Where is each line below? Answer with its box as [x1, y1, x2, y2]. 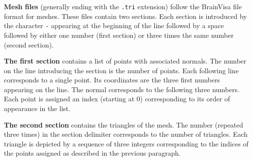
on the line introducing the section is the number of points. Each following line [4, 65, 239, 75]
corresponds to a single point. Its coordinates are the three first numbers [4, 75, 220, 85]
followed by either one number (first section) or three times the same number [4, 30, 234, 40]
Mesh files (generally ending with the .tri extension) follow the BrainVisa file [4, 1, 242, 11]
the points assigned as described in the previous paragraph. [4, 148, 181, 158]
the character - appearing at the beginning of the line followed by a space [4, 20, 224, 31]
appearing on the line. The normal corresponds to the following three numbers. [4, 84, 239, 94]
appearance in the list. [4, 103, 71, 113]
